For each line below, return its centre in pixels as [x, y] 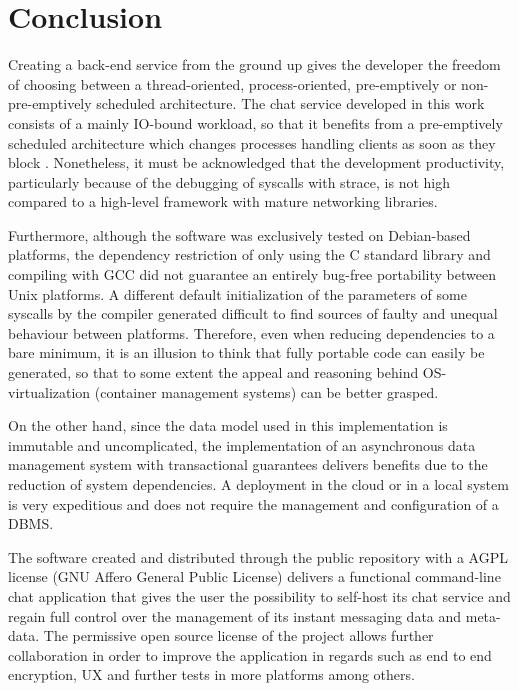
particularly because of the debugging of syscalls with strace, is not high [229, 181]
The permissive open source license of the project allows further [238, 635]
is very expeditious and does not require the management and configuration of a [253, 503]
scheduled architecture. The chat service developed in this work [290, 103]
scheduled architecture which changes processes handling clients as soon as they [252, 142]
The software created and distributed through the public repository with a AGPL [258, 556]
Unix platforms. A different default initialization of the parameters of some [237, 293]
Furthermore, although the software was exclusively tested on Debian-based [239, 234]
